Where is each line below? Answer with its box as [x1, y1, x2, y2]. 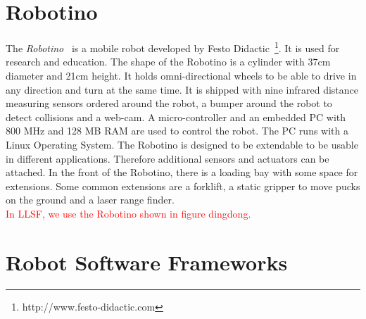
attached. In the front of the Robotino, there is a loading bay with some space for [6, 165, 358, 180]
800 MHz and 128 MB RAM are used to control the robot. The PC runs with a [6, 123, 348, 138]
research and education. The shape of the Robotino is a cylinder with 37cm [6, 54, 331, 69]
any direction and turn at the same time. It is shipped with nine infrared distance [6, 82, 358, 96]
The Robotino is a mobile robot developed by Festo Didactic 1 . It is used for [6, 39, 340, 55]
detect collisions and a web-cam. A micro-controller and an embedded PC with [6, 109, 346, 124]
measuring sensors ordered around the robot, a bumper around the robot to [6, 96, 332, 111]
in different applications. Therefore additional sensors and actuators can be [6, 151, 329, 165]
